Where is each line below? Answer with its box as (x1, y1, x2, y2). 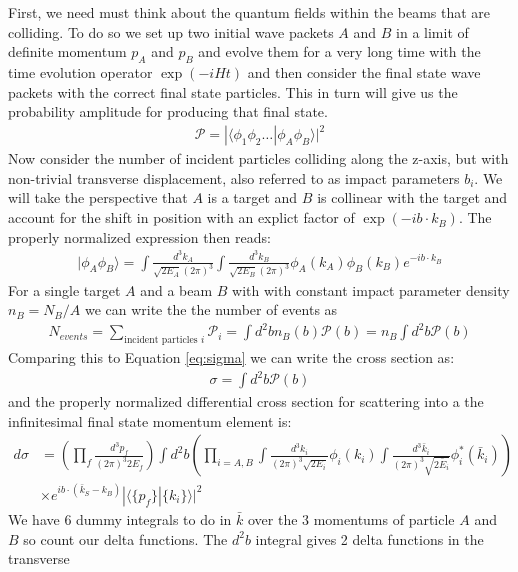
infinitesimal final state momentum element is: (8, 410, 292, 431)
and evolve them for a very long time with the (198, 41, 481, 62)
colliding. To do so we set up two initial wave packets (8, 21, 334, 42)
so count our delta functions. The (23, 528, 228, 549)
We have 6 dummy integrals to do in (8, 508, 232, 529)
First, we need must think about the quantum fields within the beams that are (8, 2, 491, 22)
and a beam (140, 279, 213, 300)
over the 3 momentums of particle (247, 508, 455, 529)
